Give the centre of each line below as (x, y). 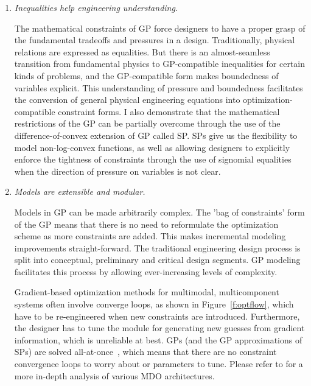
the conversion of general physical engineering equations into (127, 100)
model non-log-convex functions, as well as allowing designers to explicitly (152, 147)
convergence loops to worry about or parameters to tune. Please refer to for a (159, 364)
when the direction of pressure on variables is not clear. (117, 171)
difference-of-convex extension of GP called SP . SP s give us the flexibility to (156, 135)
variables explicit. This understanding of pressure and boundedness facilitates (159, 87)
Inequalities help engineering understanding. (96, 7)
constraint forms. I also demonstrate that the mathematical (169, 111)
